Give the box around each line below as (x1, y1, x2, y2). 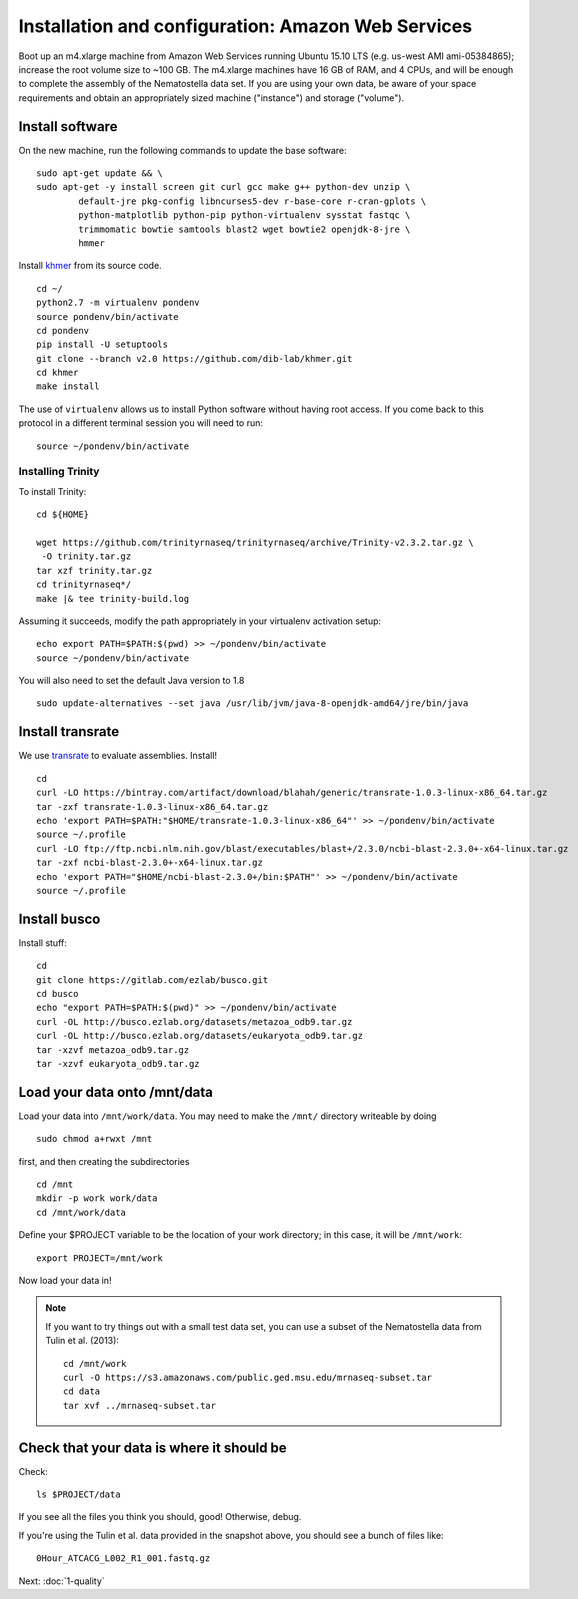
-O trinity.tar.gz (41, 551, 132, 562)
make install (36, 381, 100, 392)
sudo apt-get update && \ (36, 168, 164, 179)
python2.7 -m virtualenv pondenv (36, 297, 200, 309)
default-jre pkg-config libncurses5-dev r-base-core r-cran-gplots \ (78, 195, 427, 207)
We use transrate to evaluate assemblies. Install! (18, 750, 218, 762)
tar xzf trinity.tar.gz (36, 565, 153, 576)
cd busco (36, 988, 79, 999)
